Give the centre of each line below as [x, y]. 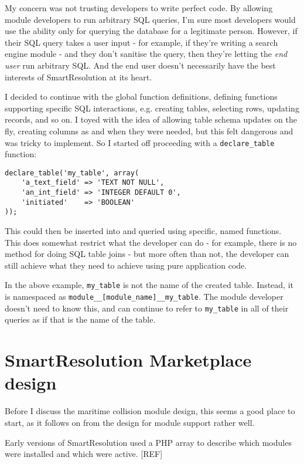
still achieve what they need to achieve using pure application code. [126, 265]
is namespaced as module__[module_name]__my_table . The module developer [144, 297]
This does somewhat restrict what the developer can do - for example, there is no [151, 242]
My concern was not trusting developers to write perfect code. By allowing [139, 8]
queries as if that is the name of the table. [80, 319]
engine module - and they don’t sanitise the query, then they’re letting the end [146, 54]
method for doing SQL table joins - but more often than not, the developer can [147, 254]
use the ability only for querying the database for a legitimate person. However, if [151, 31]
